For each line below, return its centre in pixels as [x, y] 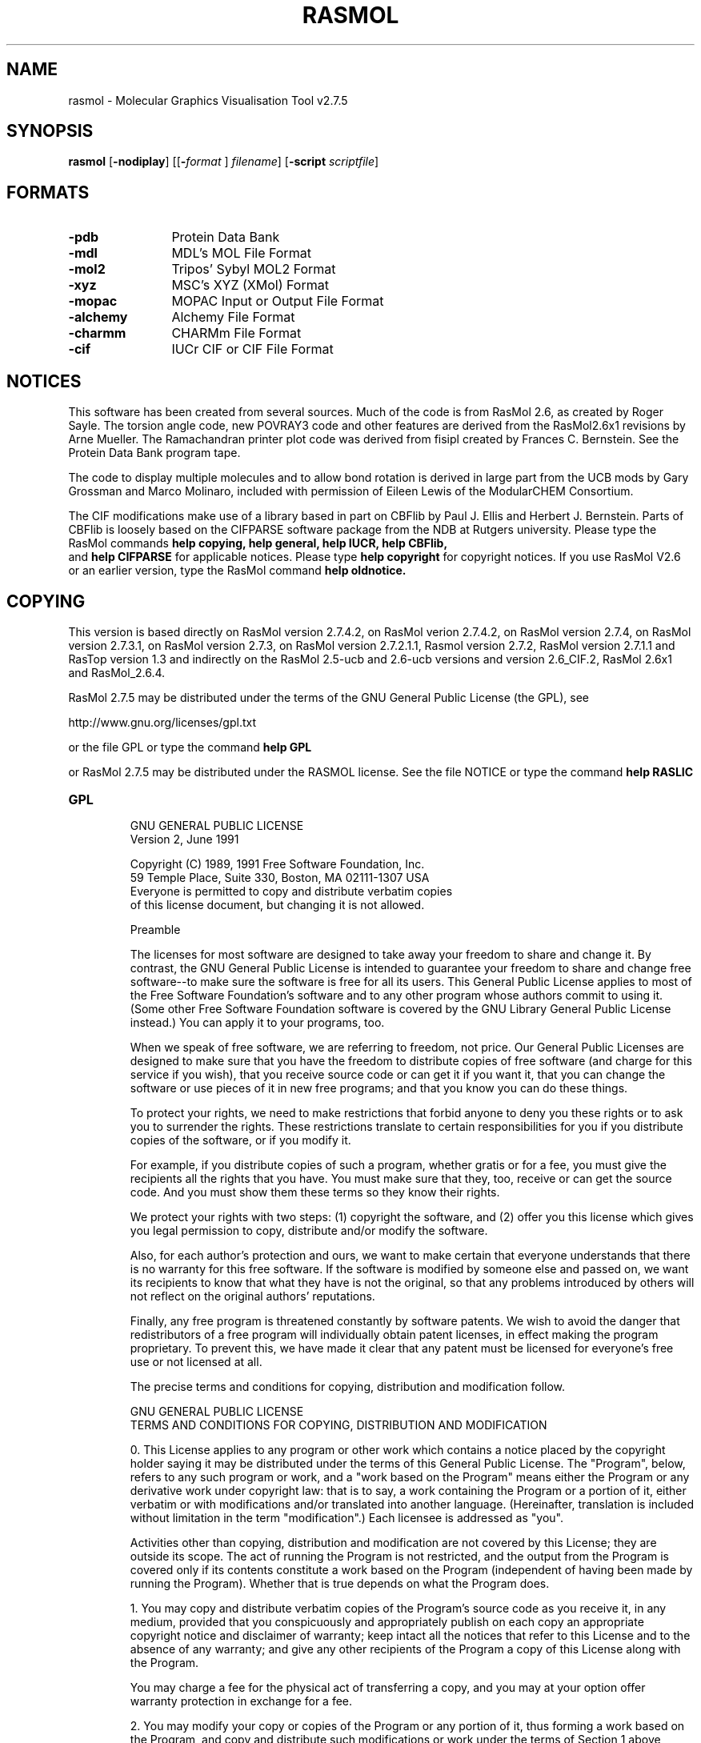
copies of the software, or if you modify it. [240, 1140]
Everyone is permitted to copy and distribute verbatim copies [291, 891]
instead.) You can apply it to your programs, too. [257, 1022]
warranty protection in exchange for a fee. [241, 1701]
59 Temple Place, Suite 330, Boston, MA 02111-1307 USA [280, 877]
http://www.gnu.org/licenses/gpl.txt [162, 722]
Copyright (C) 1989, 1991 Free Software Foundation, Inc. [277, 863]
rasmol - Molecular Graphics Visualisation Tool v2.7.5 [208, 100]
